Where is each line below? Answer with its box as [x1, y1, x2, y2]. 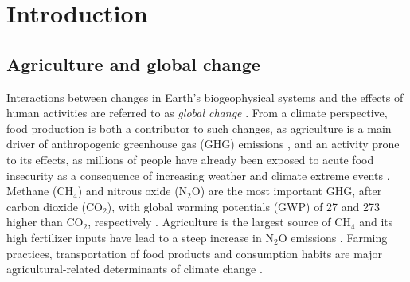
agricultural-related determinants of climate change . [6, 260, 263, 277]
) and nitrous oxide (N [77, 182, 188, 199]
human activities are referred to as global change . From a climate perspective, [6, 104, 388, 121]
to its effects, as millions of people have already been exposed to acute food [6, 151, 374, 167]
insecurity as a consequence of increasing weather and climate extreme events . [6, 166, 390, 183]
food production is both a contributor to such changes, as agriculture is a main [6, 119, 392, 136]
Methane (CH [6, 182, 73, 199]
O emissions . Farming [278, 229, 388, 245]
